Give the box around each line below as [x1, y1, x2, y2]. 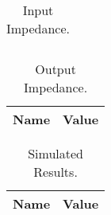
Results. [33, 162, 78, 181]
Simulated [28, 144, 83, 162]
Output [35, 60, 76, 78]
